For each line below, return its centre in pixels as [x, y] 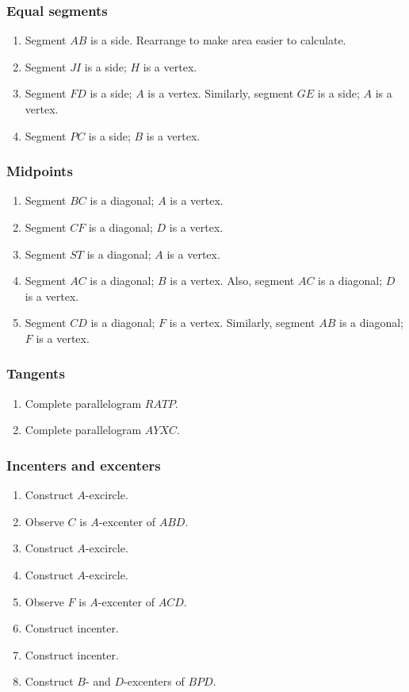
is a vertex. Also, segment [232, 281]
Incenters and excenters [84, 465]
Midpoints [40, 171]
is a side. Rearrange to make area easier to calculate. [218, 40]
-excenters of [154, 681]
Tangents [36, 373]
